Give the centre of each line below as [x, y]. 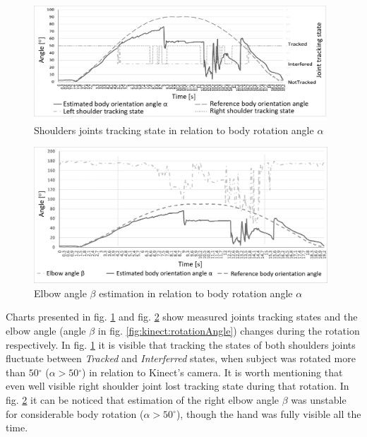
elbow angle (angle [46, 330]
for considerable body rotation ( [75, 413]
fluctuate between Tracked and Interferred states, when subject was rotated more [181, 358]
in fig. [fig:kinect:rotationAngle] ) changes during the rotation [229, 330]
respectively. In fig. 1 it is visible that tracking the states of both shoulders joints [181, 344]
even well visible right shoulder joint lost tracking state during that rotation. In [178, 386]
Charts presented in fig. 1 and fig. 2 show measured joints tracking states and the [182, 317]
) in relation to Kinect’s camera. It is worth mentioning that [212, 372]
